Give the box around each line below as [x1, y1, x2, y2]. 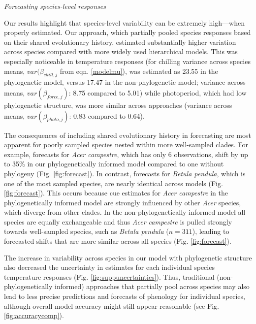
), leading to [192, 226, 229, 236]
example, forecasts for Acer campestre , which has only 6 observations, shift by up [4, 149, 248, 159]
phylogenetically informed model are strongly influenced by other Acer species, [4, 197, 241, 207]
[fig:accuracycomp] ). [4, 310, 64, 321]
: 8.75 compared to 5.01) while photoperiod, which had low [68, 87, 247, 97]
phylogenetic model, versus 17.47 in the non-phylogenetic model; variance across [4, 77, 246, 87]
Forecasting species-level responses [4, 1, 106, 11]
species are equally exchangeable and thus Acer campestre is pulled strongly [4, 216, 232, 227]
